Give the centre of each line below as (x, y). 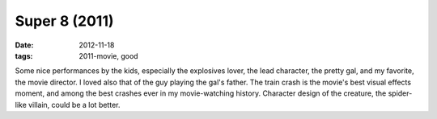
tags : (24, 55)
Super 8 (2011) (64, 21)
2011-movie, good (108, 55)
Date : (24, 45)
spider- (400, 93)
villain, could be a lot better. (74, 105)
